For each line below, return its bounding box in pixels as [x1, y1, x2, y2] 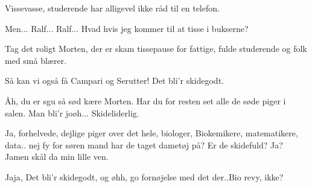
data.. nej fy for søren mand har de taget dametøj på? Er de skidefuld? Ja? [5, 138, 283, 151]
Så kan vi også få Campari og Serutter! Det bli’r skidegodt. [5, 74, 224, 87]
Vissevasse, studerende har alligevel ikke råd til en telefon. [5, 2, 220, 14]
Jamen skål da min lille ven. [5, 150, 109, 163]
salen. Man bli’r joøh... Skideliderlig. [5, 106, 139, 119]
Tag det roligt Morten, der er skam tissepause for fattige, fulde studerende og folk [5, 42, 307, 55]
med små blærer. [5, 54, 67, 66]
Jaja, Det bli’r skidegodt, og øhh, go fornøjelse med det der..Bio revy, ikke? [5, 170, 284, 183]
